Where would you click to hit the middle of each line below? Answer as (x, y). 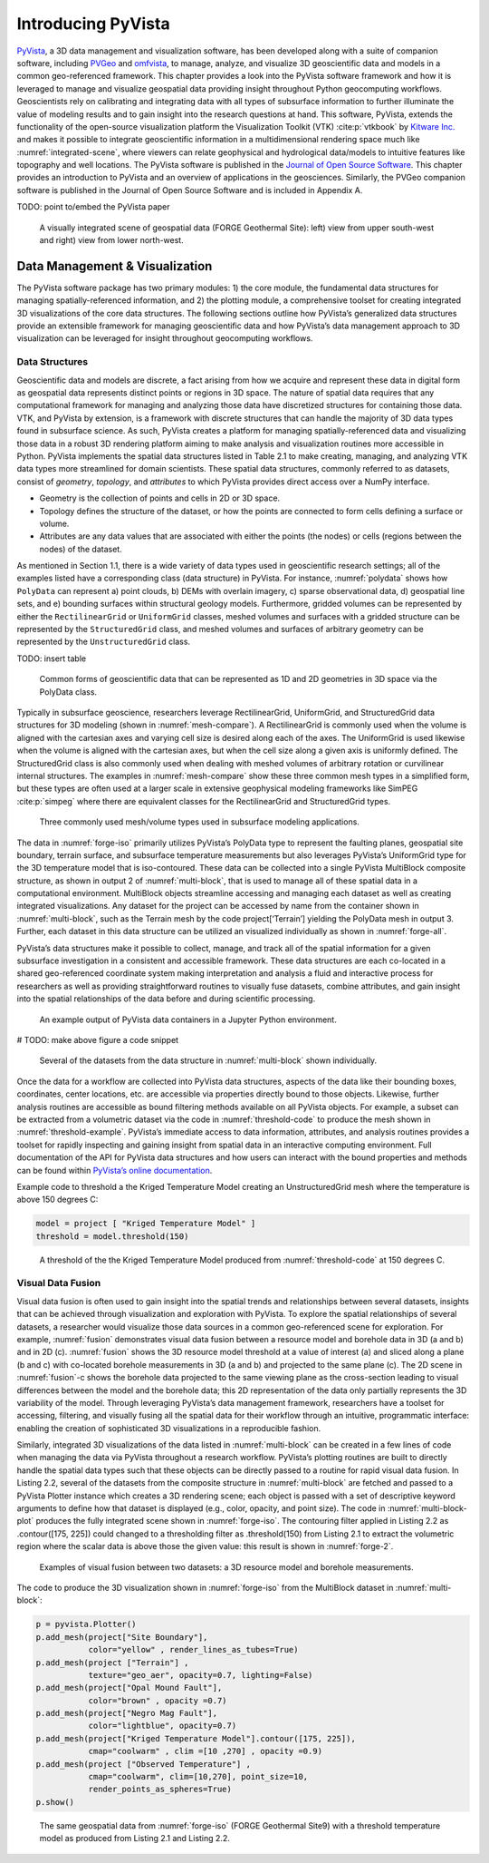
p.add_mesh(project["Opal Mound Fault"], (129, 1688)
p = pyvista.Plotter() (86, 1624)
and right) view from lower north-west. (112, 240)
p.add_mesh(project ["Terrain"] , (112, 1663)
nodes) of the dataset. (81, 549)
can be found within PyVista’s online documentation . (115, 1170)
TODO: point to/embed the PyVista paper (94, 207)
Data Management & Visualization (115, 266)
